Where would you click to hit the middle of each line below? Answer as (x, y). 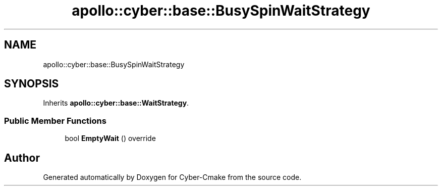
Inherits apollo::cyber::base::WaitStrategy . (116, 103)
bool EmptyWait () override (110, 138)
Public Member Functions (55, 121)
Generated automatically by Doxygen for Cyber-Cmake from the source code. (172, 177)
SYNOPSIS (32, 84)
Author (22, 158)
